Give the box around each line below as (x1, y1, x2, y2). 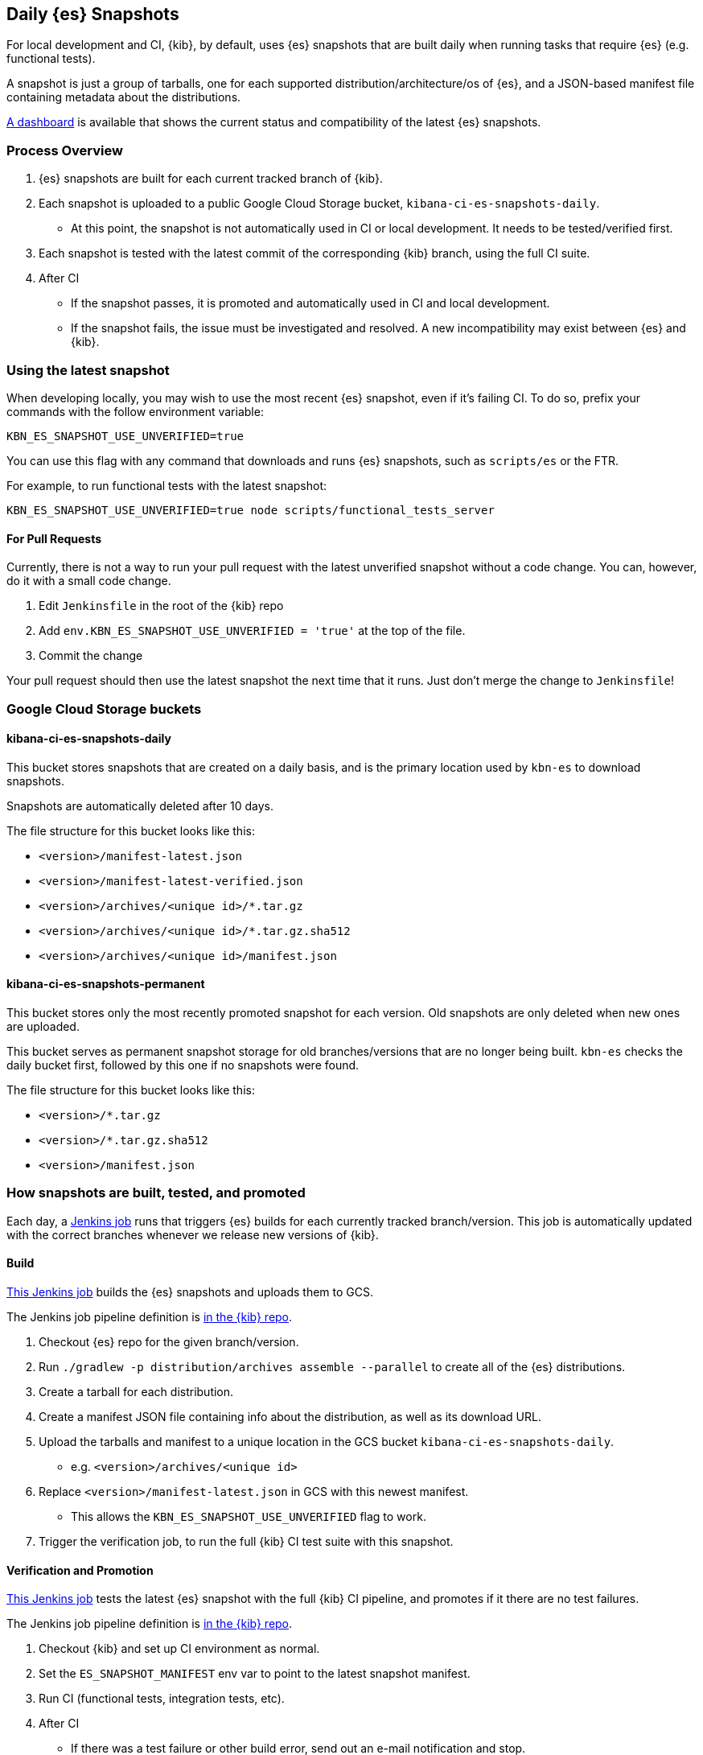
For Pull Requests (6, 531, 102, 546)
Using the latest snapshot (6, 361, 170, 378)
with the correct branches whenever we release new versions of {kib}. (6, 1227, 379, 1242)
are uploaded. (6, 1019, 80, 1033)
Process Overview (6, 142, 123, 159)
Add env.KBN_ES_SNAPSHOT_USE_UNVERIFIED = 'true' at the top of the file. (39, 624, 466, 638)
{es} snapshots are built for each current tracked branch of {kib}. (39, 171, 383, 186)
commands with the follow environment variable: (6, 404, 264, 418)
